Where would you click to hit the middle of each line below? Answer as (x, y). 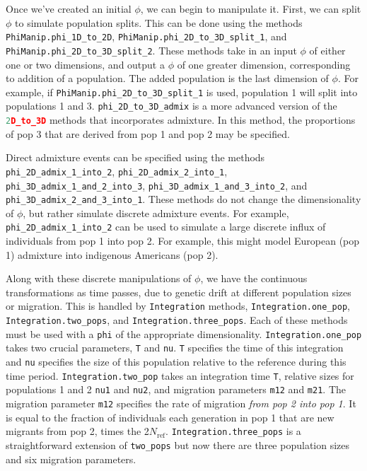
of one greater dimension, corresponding (264, 64)
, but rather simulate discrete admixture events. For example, (156, 213)
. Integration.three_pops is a (233, 431)
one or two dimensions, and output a (85, 64)
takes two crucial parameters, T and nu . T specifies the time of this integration (175, 348)
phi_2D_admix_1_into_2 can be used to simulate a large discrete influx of (166, 227)
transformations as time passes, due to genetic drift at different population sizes (179, 292)
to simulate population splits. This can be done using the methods (159, 22)
